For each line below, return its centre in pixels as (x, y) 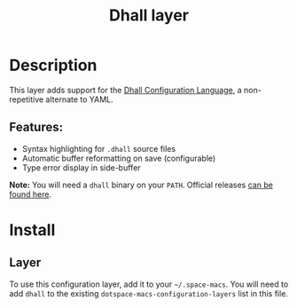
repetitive (27, 99)
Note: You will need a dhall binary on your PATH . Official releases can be (141, 185)
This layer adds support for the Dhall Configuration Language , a (125, 90)
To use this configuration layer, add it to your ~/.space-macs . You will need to (149, 284)
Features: (36, 127)
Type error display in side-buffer (81, 167)
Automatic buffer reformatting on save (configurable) (119, 158)
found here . (30, 194)
